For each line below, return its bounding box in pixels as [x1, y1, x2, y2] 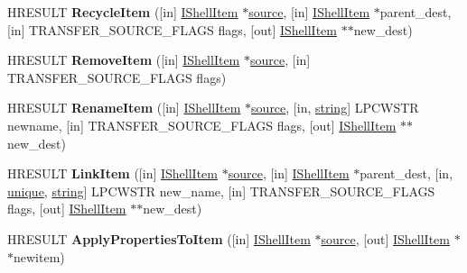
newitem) [14, 247, 65, 266]
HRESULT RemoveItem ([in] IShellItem [7, 50, 240, 69]
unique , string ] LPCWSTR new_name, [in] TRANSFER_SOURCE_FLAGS [7, 181, 435, 200]
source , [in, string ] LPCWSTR [251, 98, 419, 117]
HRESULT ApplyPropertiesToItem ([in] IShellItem [7, 229, 311, 248]
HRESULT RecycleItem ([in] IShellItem [7, 3, 238, 21]
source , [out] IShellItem [321, 229, 450, 248]
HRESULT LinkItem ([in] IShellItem [7, 164, 218, 183]
